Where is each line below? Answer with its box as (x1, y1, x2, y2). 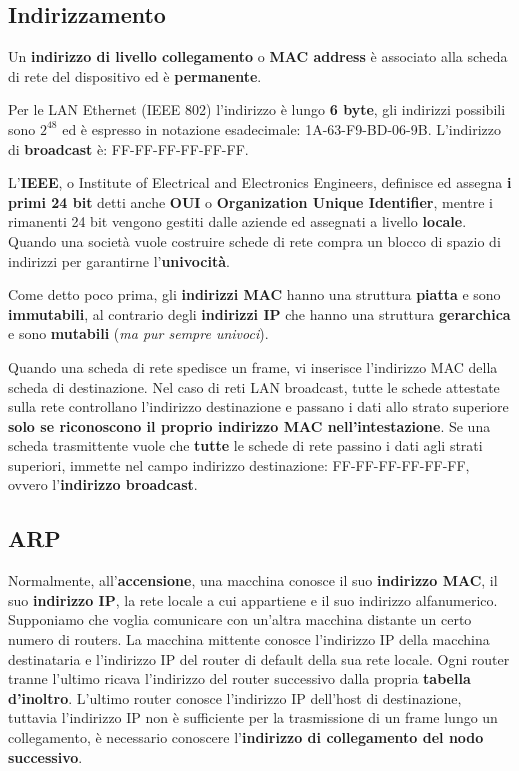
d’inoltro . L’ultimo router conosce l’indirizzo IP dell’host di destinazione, (8, 687, 462, 708)
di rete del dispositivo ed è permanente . (8, 65, 262, 86)
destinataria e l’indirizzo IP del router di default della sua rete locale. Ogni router (8, 648, 510, 669)
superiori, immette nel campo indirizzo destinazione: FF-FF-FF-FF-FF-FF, (8, 454, 470, 475)
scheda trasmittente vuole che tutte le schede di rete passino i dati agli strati (8, 435, 483, 456)
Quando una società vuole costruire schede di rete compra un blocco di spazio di (8, 230, 501, 251)
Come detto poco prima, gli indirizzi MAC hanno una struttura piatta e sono (8, 284, 501, 305)
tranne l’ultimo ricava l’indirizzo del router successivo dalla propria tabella (8, 668, 471, 689)
